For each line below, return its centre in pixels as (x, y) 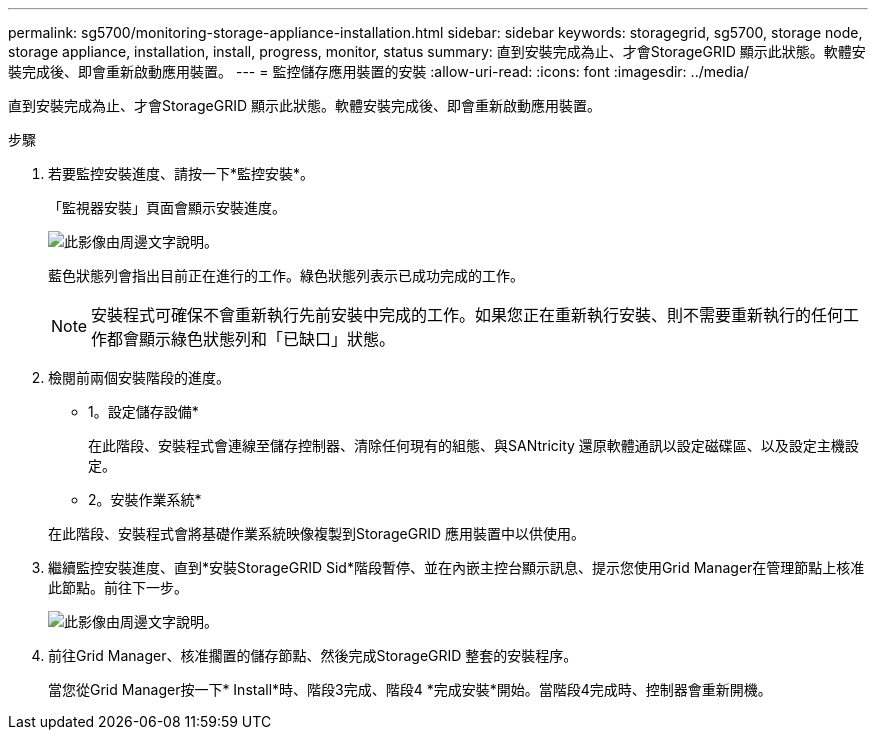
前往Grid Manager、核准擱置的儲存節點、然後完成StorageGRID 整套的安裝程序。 (313, 655)
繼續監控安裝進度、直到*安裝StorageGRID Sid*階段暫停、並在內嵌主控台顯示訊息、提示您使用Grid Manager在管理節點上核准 (456, 567)
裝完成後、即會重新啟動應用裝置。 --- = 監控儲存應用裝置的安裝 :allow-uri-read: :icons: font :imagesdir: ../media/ (379, 71)
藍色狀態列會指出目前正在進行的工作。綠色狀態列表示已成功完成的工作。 (286, 275)
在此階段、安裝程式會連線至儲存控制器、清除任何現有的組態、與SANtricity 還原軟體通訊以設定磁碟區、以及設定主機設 (473, 445)
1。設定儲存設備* (143, 411)
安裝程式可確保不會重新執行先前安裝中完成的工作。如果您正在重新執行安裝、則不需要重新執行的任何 (467, 315)
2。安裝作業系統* (145, 499)
